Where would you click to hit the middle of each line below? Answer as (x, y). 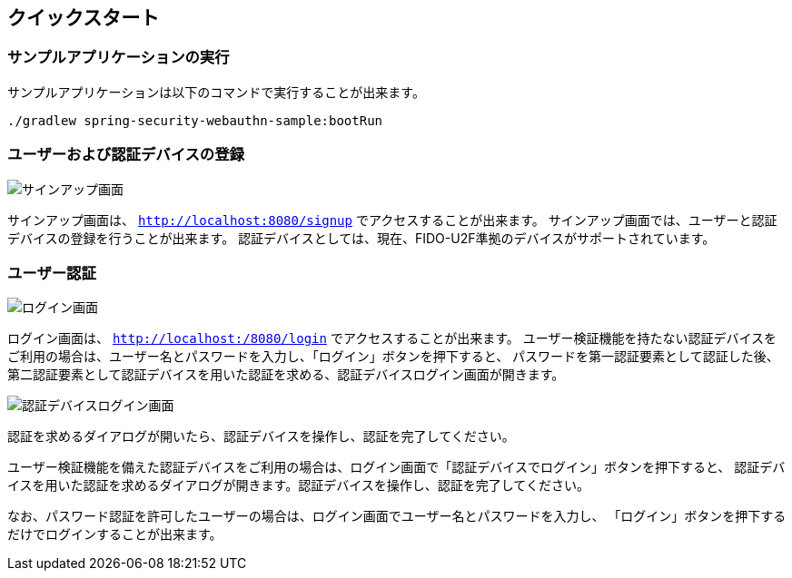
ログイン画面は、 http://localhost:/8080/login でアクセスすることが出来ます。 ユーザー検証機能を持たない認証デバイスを (392, 338)
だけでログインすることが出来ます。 (115, 534)
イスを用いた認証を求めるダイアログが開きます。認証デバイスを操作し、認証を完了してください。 (298, 485)
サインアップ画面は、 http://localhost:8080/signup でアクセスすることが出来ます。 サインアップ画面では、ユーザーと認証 (392, 220)
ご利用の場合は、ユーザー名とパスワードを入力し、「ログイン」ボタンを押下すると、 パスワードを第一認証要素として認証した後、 (393, 357)
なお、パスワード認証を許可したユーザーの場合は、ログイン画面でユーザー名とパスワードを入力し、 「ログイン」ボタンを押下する (397, 516)
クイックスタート (84, 18)
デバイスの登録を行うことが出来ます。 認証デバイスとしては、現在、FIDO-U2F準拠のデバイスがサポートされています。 (361, 238)
